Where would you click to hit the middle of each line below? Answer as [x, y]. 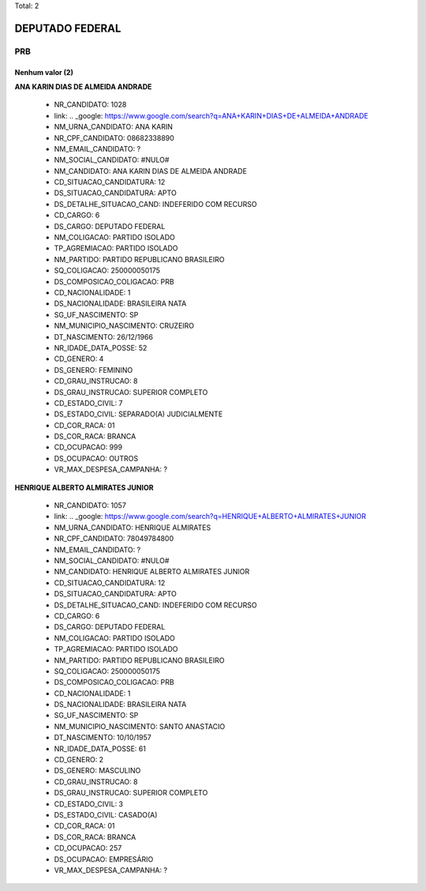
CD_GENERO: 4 [79, 359]
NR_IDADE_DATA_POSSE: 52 [101, 348]
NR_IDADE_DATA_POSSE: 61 [100, 748]
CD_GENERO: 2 [79, 760]
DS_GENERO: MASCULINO [97, 771]
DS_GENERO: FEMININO [93, 370]
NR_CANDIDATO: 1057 [90, 506]
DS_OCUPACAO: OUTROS [96, 458]
